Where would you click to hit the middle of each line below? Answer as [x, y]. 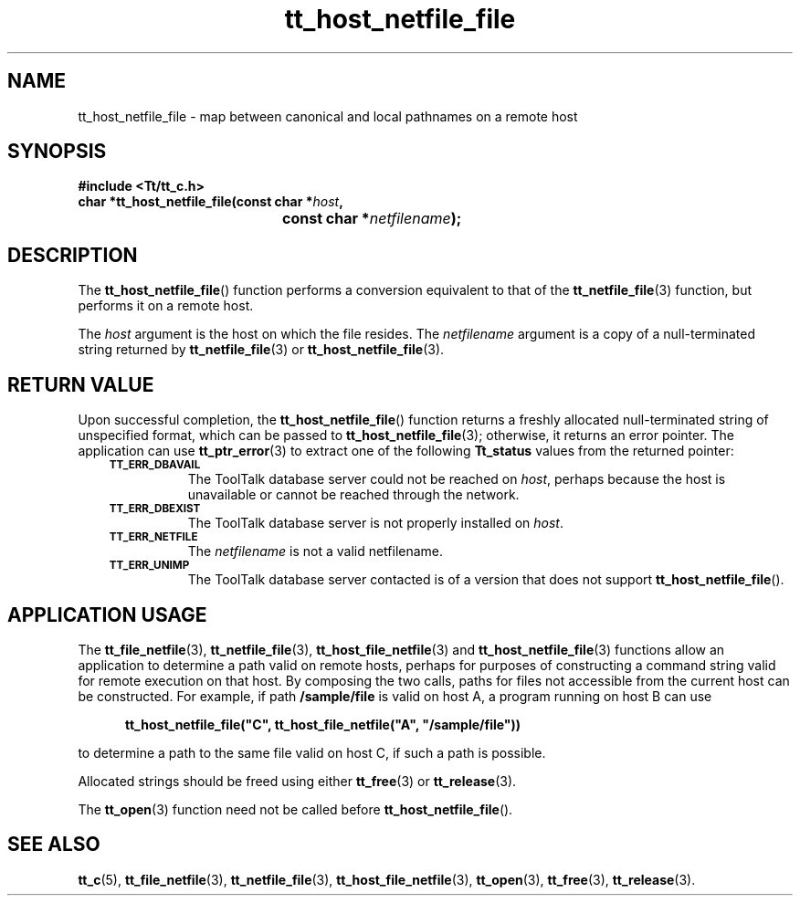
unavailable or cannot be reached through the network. [353, 495]
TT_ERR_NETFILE [153, 537]
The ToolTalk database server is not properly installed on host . [375, 523]
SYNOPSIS [57, 152]
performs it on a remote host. [166, 306]
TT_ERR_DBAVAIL [155, 465]
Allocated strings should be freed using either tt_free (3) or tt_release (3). [297, 781]
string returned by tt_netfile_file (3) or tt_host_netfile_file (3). [261, 350]
